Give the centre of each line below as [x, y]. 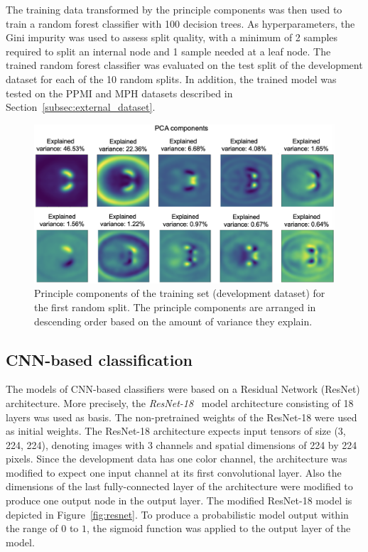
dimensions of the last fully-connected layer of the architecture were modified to [179, 486]
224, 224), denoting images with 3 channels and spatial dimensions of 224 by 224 [182, 444]
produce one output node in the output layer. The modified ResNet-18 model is [179, 500]
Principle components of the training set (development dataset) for [180, 293]
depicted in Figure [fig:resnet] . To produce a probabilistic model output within [177, 514]
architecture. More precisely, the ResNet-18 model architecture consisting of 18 [180, 402]
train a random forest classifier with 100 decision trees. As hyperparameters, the [180, 23]
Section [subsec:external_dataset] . [81, 107]
